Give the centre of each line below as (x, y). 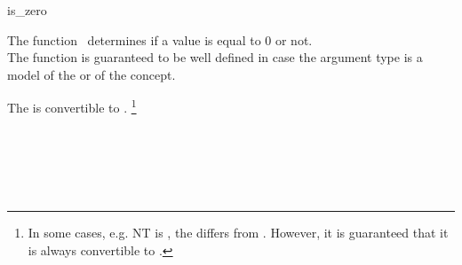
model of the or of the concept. (92, 74)
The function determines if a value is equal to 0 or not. (160, 39)
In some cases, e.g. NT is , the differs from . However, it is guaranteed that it (238, 232)
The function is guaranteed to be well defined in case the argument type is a (215, 57)
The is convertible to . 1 (72, 106)
